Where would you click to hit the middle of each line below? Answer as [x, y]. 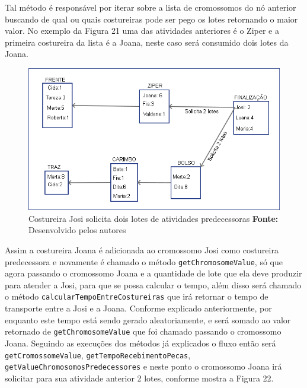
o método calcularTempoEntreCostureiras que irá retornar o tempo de [137, 296]
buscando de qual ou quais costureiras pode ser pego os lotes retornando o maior [151, 19]
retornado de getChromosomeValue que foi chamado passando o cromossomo [143, 331]
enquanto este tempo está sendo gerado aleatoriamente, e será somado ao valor [148, 319]
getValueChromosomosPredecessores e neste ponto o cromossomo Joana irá [143, 366]
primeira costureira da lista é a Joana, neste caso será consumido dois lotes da [147, 42]
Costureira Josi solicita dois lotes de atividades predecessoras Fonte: [153, 218]
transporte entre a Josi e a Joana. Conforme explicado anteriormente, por [138, 308]
